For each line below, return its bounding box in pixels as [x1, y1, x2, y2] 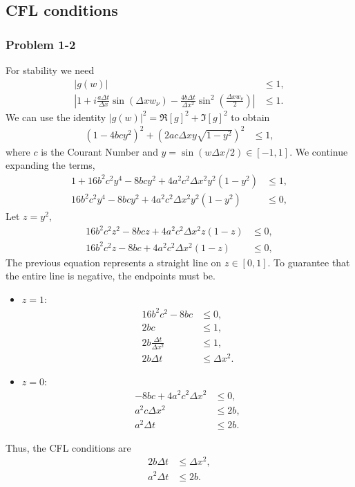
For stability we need [6, 63, 95, 77]
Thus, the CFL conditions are [6, 440, 131, 454]
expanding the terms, [6, 158, 95, 172]
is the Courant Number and [41, 144, 158, 158]
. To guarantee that [267, 255, 350, 269]
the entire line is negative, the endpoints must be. [6, 268, 215, 283]
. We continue [289, 144, 348, 158]
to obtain [231, 109, 270, 124]
